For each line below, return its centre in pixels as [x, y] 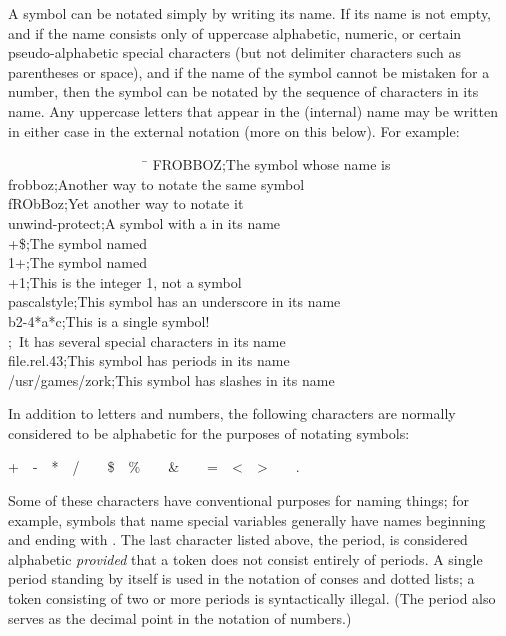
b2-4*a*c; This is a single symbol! [109, 320]
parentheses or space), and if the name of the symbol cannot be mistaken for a [249, 71]
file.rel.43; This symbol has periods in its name [149, 360]
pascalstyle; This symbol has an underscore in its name [174, 301]
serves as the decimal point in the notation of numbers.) [180, 617]
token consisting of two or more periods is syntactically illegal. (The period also [252, 598]
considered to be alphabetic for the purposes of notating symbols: [209, 432]
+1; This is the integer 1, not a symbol [125, 281]
